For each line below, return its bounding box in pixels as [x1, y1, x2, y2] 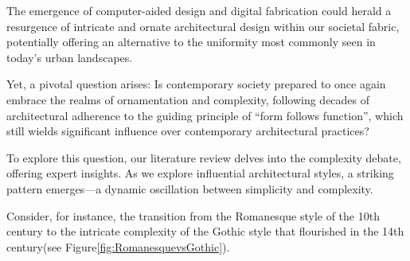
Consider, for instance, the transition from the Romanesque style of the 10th [6, 207, 380, 224]
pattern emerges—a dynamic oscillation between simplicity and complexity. [6, 180, 373, 197]
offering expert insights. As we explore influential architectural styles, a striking [6, 165, 394, 181]
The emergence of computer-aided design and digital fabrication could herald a [6, 2, 392, 18]
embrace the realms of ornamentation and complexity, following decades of [6, 91, 370, 107]
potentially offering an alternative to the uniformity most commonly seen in [6, 33, 376, 50]
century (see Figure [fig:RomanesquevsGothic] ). [6, 238, 230, 255]
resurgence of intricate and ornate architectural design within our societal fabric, [6, 18, 400, 34]
